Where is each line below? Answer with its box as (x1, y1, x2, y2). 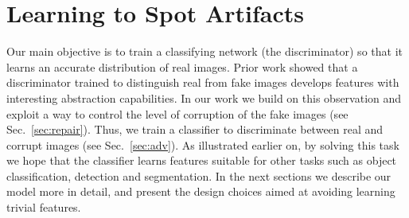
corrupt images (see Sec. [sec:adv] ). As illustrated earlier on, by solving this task (6, 136, 399, 153)
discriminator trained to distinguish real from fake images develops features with (6, 74, 399, 91)
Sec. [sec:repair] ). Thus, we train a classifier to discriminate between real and (6, 121, 384, 138)
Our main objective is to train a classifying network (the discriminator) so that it (6, 43, 403, 60)
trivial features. (6, 199, 81, 216)
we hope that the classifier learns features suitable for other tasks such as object (6, 152, 397, 169)
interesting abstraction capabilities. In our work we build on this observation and (6, 89, 402, 106)
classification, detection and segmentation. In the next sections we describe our (6, 167, 391, 184)
